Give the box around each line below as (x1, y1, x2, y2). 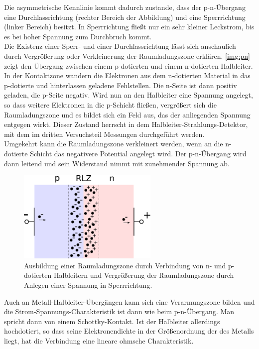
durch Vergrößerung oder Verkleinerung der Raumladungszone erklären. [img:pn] (4, 50, 250, 61)
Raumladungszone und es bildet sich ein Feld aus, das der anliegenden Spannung (4, 109, 251, 119)
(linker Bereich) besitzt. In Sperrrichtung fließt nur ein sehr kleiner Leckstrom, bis (4, 21, 255, 32)
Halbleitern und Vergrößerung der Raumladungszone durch (53, 270, 234, 280)
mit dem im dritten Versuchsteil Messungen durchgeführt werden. (4, 128, 205, 139)
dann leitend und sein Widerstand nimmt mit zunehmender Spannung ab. (4, 158, 230, 168)
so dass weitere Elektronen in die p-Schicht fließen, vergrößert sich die (4, 99, 217, 110)
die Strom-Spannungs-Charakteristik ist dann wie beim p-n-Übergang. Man (4, 306, 235, 317)
